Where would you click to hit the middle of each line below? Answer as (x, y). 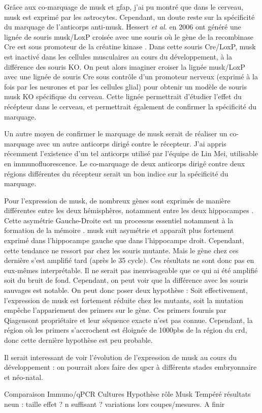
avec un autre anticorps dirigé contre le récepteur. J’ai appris (132, 143)
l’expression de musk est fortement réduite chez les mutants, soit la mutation (124, 300)
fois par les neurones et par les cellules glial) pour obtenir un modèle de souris (125, 86)
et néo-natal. (24, 377)
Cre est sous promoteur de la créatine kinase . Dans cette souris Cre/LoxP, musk (130, 47)
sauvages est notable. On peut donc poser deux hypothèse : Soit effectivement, (126, 290)
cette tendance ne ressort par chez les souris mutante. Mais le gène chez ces (121, 250)
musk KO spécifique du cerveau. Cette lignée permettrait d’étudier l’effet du (123, 96)
